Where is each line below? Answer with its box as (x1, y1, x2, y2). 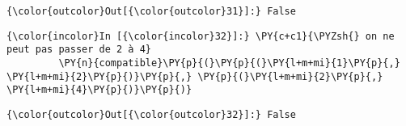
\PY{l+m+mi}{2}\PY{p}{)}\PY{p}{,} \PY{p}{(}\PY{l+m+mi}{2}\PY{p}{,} (6, 70, 383, 82)
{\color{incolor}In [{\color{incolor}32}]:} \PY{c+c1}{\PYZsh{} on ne (6, 30, 395, 42)
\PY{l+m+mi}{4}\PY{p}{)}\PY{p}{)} (6, 84, 192, 96)
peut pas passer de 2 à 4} (6, 44, 151, 56)
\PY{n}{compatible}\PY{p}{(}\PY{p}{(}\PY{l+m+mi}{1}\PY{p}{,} (58, 57, 400, 69)
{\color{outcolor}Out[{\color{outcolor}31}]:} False (6, 6, 296, 17)
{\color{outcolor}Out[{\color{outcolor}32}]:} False (6, 108, 296, 120)
